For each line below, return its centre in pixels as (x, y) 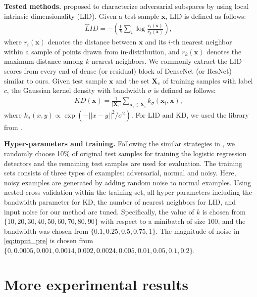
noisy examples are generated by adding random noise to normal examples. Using (128, 182)
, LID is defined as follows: (206, 16)
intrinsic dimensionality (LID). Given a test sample (82, 16)
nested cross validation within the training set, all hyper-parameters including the (128, 192)
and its (156, 42)
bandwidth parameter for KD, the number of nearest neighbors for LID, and (120, 201)
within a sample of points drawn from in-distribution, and (92, 51)
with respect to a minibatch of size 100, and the (173, 221)
